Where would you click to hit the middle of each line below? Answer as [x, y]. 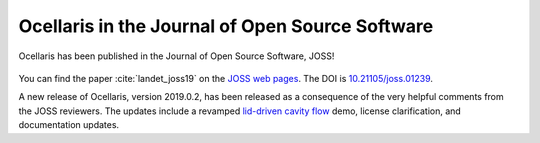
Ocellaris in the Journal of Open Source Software [226, 26]
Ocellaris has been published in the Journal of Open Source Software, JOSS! [176, 56]
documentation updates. [69, 125]
